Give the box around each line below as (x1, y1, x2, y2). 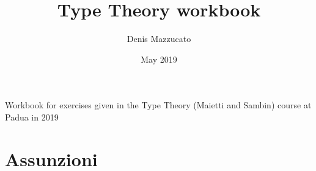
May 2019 (141, 52, 177, 65)
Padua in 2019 (5, 110, 59, 123)
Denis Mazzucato (127, 32, 191, 45)
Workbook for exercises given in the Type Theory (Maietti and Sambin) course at (5, 99, 312, 111)
